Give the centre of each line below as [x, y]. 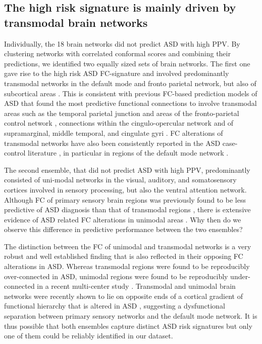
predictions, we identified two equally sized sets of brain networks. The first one [127, 63]
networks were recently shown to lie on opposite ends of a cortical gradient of [123, 296]
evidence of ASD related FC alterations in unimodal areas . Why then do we [123, 219]
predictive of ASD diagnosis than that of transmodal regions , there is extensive [127, 209]
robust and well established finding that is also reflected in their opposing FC [124, 256]
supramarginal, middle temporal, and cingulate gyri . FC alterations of [114, 132]
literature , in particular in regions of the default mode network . [128, 153]
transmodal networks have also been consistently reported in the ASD [112, 143]
